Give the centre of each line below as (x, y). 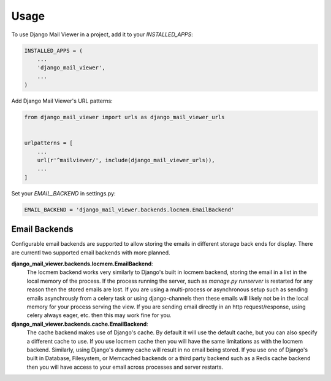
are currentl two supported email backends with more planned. (91, 253)
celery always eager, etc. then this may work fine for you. (99, 315)
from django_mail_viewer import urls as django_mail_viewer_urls (124, 117)
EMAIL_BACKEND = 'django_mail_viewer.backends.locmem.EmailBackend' (129, 210)
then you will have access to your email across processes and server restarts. (125, 367)
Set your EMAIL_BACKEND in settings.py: (63, 193)
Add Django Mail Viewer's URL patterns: (62, 101)
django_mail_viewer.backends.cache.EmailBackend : (80, 324)
